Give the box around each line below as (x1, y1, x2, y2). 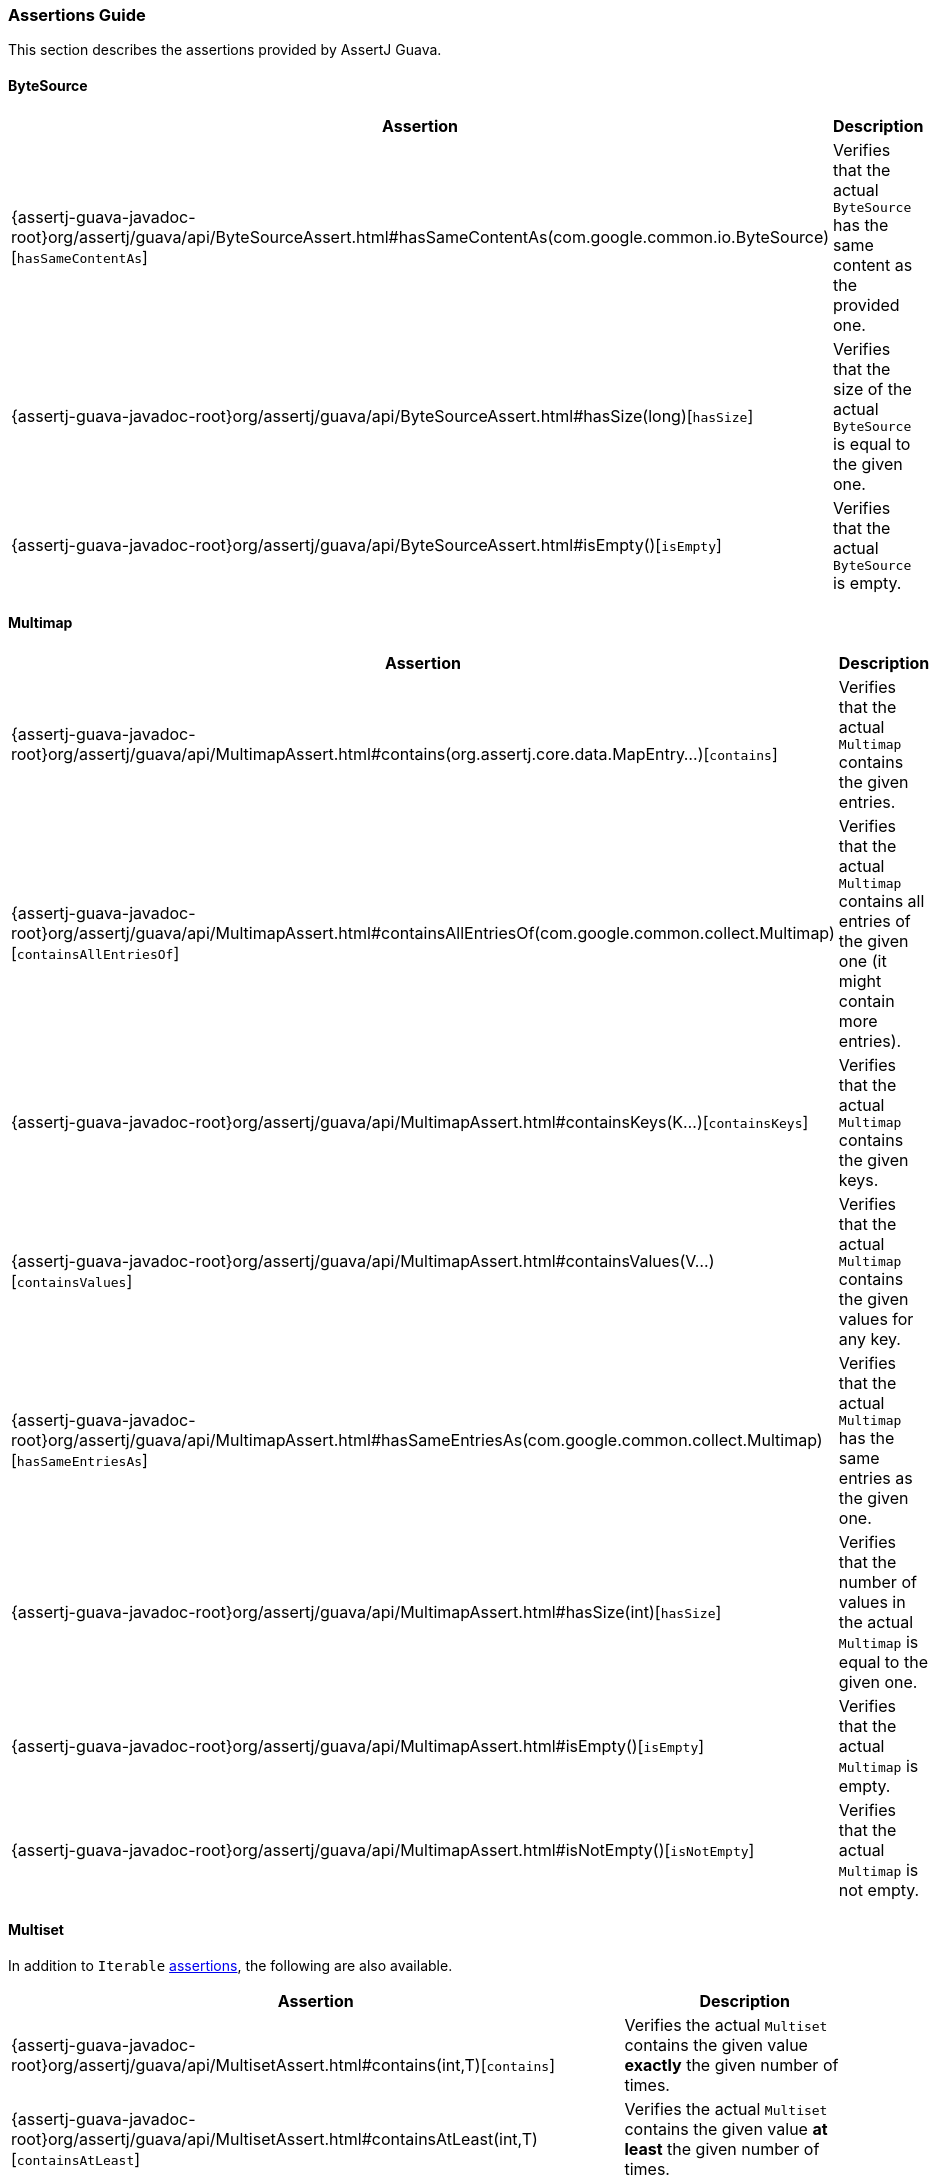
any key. (838, 1328, 901, 1349)
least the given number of (624, 2139, 820, 2160)
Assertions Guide (8, 5, 146, 25)
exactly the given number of (624, 2055, 839, 2076)
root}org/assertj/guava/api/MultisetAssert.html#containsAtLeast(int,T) (11, 2129, 538, 2150)
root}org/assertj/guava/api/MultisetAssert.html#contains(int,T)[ (11, 2055, 487, 2076)
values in (838, 1591, 906, 1612)
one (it (838, 950, 887, 971)
